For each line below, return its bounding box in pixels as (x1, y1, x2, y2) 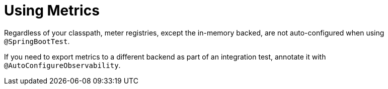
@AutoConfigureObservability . (4, 60, 121, 69)
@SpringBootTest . (4, 36, 70, 45)
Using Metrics (4, 2, 100, 19)
